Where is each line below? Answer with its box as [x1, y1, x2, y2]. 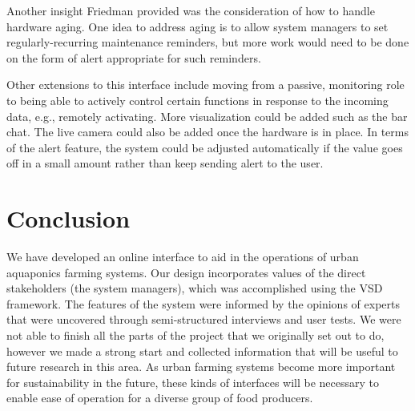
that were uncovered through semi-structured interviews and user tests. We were [6, 311, 401, 328]
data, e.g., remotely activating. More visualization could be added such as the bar [6, 107, 408, 124]
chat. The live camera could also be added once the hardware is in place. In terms [6, 123, 409, 140]
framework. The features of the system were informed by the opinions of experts [6, 295, 400, 312]
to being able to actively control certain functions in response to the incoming [6, 91, 389, 108]
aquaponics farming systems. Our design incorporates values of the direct [6, 264, 366, 280]
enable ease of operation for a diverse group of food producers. [6, 389, 313, 406]
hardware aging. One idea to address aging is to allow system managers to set [6, 18, 389, 34]
